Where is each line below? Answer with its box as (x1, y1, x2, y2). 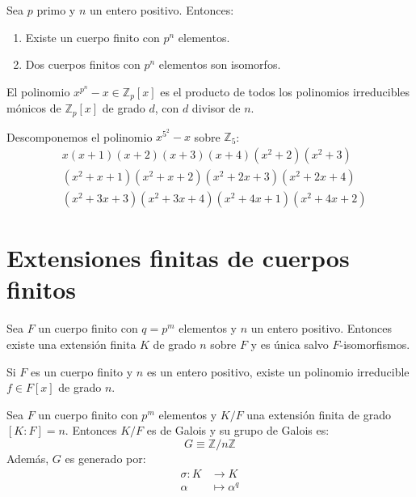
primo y (36, 2, 76, 18)
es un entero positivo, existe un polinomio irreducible (146, 363, 410, 380)
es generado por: (65, 449, 146, 466)
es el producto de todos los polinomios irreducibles (160, 83, 410, 100)
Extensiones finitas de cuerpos (6, 241, 350, 274)
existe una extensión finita (6, 335, 137, 352)
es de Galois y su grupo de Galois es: (146, 422, 330, 439)
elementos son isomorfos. (158, 56, 281, 73)
